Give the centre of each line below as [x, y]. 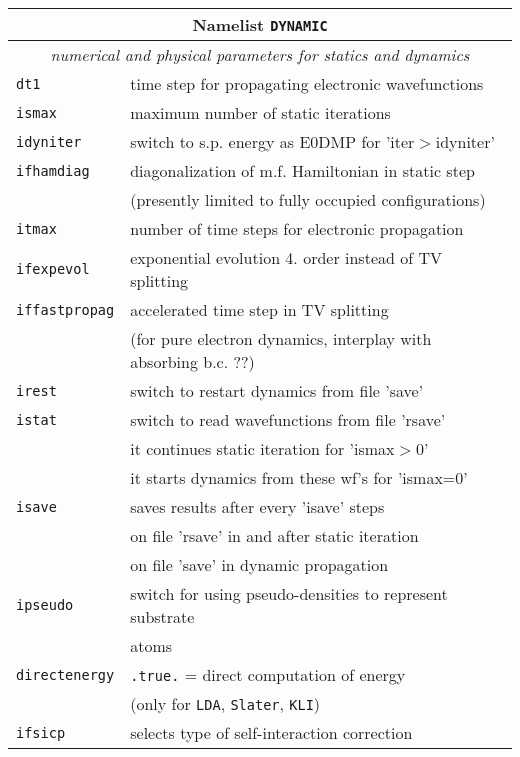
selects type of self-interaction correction [271, 732]
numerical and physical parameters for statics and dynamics [260, 54]
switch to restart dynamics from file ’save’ [277, 390]
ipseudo [45, 605]
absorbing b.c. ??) [192, 361]
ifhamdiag [53, 170]
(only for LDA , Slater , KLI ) [225, 703]
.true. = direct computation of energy [268, 674]
